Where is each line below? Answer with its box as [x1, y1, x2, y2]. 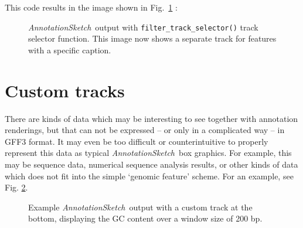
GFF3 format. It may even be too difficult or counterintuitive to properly [5, 135, 268, 147]
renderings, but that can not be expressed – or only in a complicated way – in [5, 124, 285, 136]
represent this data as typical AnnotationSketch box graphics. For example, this [5, 147, 292, 159]
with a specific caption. [28, 43, 111, 56]
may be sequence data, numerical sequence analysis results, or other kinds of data [5, 158, 298, 170]
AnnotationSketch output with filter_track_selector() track [28, 21, 258, 33]
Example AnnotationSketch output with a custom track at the [28, 200, 253, 213]
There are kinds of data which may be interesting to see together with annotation [5, 112, 298, 124]
